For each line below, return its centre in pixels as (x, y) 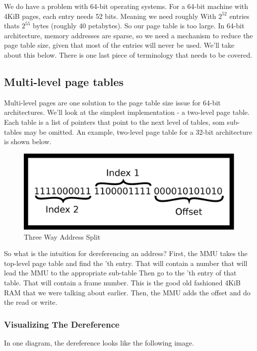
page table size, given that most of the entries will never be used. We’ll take (119, 45)
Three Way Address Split (62, 236)
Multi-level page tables (64, 81)
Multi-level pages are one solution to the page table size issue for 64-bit (112, 102)
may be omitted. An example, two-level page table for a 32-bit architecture (138, 132)
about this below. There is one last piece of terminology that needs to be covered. (128, 54)
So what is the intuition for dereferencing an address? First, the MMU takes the (126, 253)
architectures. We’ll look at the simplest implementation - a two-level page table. (127, 112)
